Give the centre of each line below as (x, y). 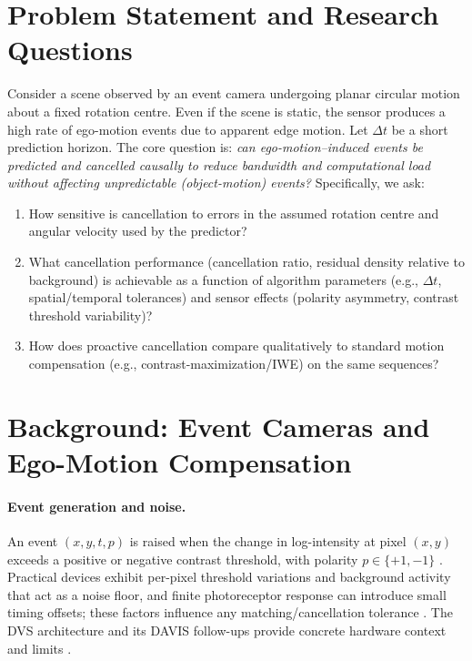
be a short (420, 129)
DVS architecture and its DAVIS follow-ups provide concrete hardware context (227, 630)
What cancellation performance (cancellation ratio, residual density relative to (246, 262)
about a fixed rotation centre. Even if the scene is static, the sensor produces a (226, 111)
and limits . (40, 648)
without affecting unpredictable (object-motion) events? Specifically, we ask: (216, 183)
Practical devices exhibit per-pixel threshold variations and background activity (229, 577)
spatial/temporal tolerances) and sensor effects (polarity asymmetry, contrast (244, 297)
